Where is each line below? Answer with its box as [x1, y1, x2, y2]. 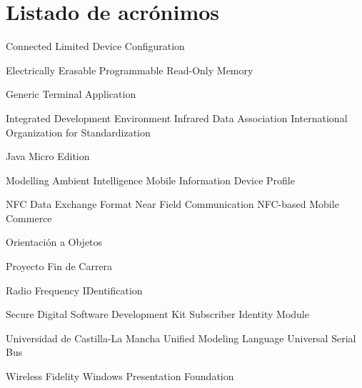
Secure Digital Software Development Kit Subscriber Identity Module [6, 307, 309, 322]
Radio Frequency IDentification [6, 282, 143, 297]
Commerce [6, 210, 52, 225]
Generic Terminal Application [6, 86, 136, 101]
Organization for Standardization [6, 124, 151, 139]
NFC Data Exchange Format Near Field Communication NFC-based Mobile [6, 197, 339, 212]
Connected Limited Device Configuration [6, 39, 185, 54]
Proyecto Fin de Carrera [6, 259, 113, 274]
